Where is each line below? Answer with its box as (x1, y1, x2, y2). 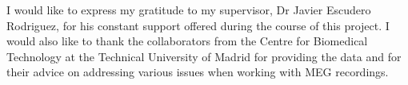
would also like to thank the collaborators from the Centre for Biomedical (6, 33, 368, 49)
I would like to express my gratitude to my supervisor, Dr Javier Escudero (6, 2, 371, 17)
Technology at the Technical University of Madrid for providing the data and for (6, 48, 402, 64)
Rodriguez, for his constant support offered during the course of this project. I (6, 17, 390, 33)
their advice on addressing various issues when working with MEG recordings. (6, 64, 389, 80)
